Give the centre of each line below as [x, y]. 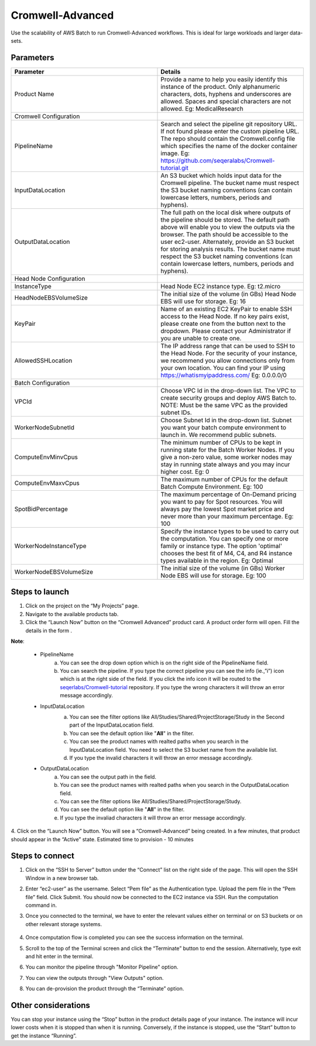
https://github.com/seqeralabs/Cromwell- [218, 160]
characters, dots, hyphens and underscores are [226, 94]
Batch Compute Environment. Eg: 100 [212, 487]
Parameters [32, 58]
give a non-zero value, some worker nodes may [226, 457]
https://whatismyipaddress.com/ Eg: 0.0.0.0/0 [224, 375]
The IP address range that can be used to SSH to [228, 346]
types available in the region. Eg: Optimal [217, 560]
